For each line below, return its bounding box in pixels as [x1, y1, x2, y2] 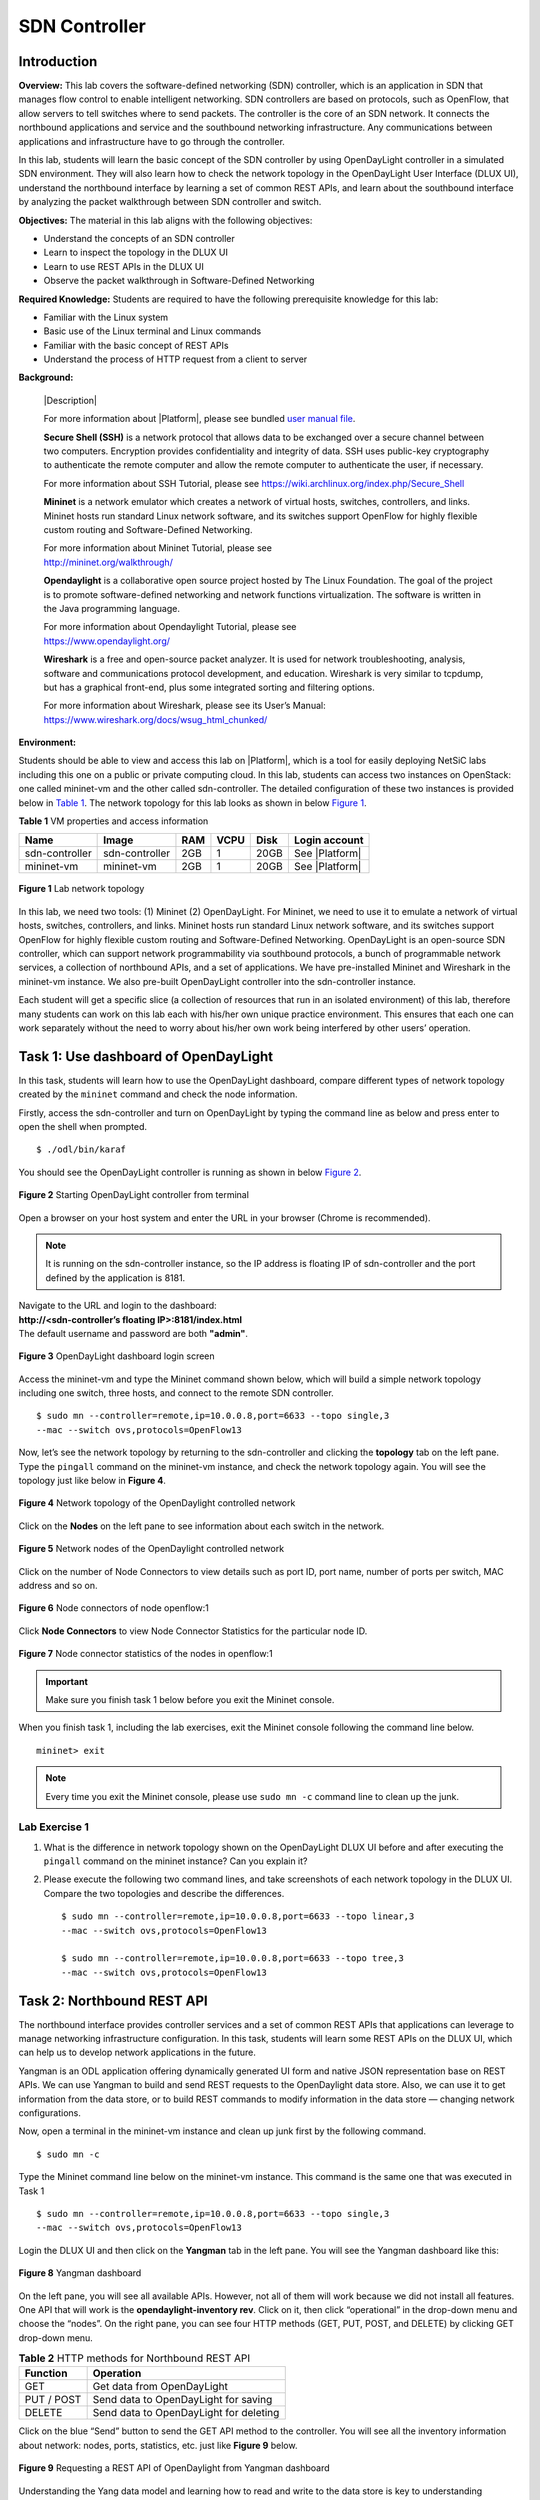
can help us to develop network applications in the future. [18, 2046, 257, 2059]
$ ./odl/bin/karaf [36, 1144, 127, 1155]
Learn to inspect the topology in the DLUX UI [43, 246, 229, 259]
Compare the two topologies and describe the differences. [43, 1887, 285, 1899]
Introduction [18, 53, 98, 70]
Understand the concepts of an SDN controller [43, 232, 235, 244]
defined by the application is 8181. [45, 1271, 186, 1284]
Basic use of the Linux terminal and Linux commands [43, 325, 262, 337]
